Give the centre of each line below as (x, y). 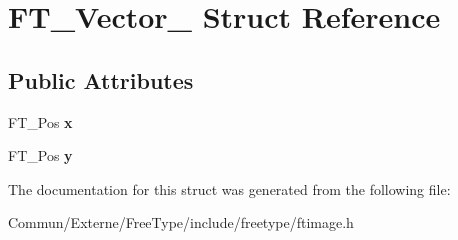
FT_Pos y (40, 155)
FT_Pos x (40, 121)
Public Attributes (101, 79)
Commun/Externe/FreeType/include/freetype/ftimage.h (181, 222)
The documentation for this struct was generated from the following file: (229, 188)
